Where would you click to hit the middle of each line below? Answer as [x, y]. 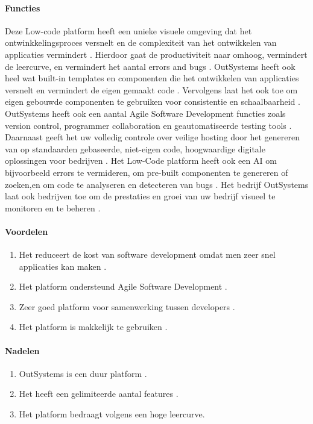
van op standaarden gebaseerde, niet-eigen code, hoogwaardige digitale [135, 148]
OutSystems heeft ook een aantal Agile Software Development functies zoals [145, 113]
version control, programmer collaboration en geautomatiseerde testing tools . [148, 125]
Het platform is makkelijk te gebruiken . [93, 327]
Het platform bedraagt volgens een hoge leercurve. [112, 414]
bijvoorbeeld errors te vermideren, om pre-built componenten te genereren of [147, 172]
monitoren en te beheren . [53, 207]
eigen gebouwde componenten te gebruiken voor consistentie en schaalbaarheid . [153, 101]
